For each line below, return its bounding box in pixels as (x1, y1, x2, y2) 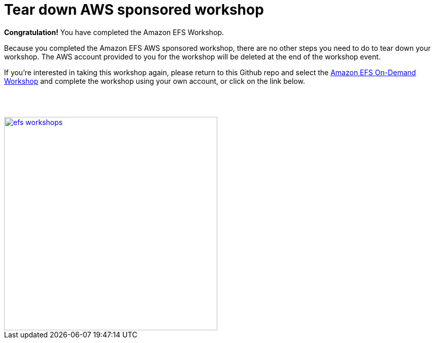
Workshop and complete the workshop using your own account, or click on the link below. (4, 76, 305, 85)
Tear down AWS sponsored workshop (4, 1, 264, 18)
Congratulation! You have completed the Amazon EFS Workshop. (4, 27, 224, 37)
